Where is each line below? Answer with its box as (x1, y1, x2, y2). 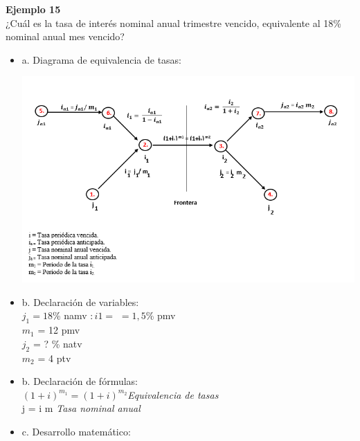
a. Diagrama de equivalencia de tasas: (21, 52, 181, 66)
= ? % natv (33, 336, 82, 350)
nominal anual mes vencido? (6, 29, 125, 44)
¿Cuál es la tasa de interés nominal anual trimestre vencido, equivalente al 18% (6, 15, 341, 30)
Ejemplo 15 (6, 2, 61, 16)
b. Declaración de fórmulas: (21, 374, 138, 388)
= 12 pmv (37, 323, 80, 337)
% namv (52, 308, 87, 323)
